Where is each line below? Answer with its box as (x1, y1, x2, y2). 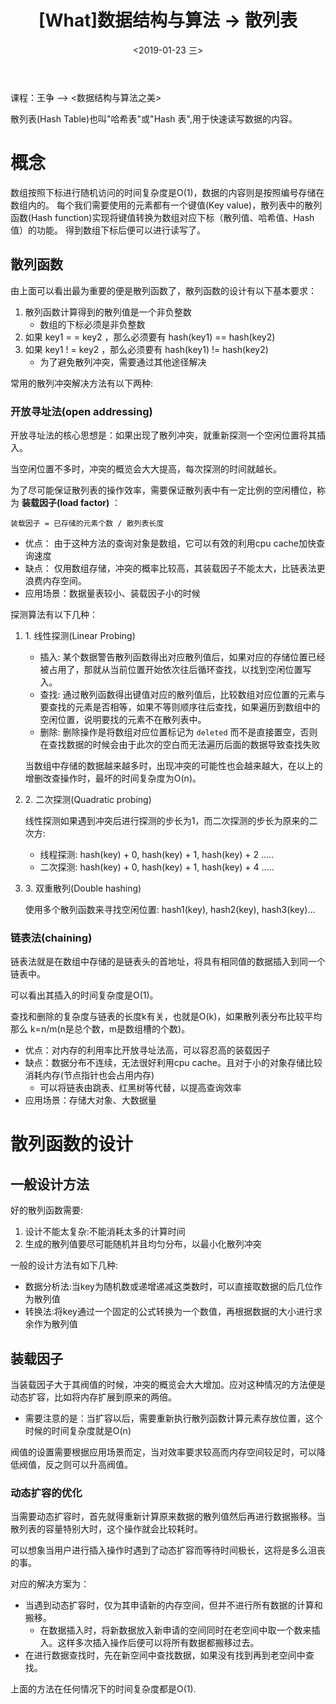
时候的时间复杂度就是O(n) (24, 1425, 132, 1437)
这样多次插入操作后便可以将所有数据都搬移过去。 (57, 1637, 260, 1649)
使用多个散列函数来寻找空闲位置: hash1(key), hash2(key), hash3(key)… (24, 903, 316, 915)
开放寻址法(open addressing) (10, 404, 153, 418)
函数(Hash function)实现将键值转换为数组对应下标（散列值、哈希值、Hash (10, 211, 315, 223)
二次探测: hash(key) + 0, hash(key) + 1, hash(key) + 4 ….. (39, 861, 275, 873)
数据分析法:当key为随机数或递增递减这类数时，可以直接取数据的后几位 (24, 1281, 314, 1293)
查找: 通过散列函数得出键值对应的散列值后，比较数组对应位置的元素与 (39, 688, 326, 700)
